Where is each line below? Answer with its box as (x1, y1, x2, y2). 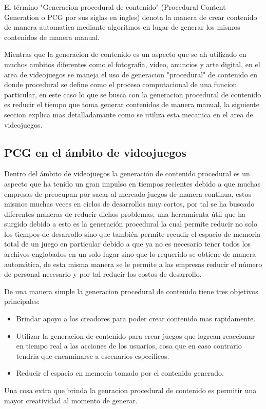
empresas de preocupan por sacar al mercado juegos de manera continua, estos (4, 188, 251, 199)
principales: (4, 296, 40, 306)
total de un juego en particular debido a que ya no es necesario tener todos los (4, 238, 251, 249)
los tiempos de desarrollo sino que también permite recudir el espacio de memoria (4, 228, 261, 239)
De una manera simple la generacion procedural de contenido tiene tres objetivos (4, 285, 258, 296)
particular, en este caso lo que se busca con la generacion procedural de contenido (4, 89, 261, 99)
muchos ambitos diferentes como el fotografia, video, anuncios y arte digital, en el (4, 58, 260, 69)
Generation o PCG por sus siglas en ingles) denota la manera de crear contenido (4, 11, 257, 22)
